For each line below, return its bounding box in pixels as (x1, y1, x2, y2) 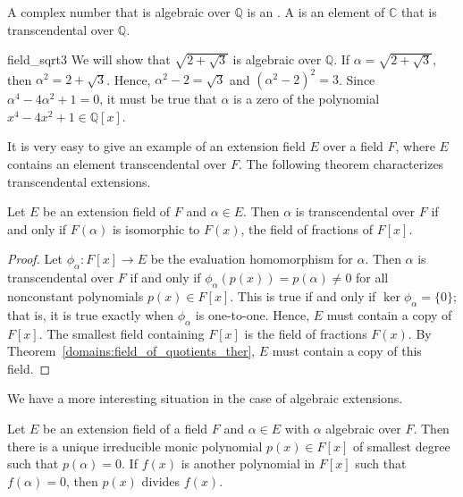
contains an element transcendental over (7, 155, 227, 173)
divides (141, 471, 181, 490)
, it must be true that (99, 89, 217, 108)
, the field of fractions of (240, 219, 374, 238)
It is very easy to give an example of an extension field (7, 137, 306, 156)
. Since (338, 70, 375, 88)
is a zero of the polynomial (233, 89, 380, 108)
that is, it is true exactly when (7, 305, 174, 324)
